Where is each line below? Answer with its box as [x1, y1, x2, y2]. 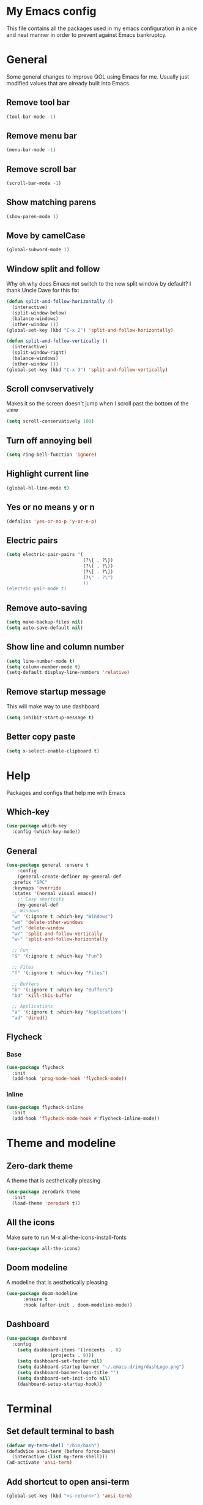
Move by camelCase [6, 230, 86, 241]
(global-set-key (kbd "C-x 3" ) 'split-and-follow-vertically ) [6, 367, 168, 373]
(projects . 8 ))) [50, 1353, 95, 1359]
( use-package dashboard [6, 1335, 67, 1342]
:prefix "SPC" [12, 879, 48, 885]
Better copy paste [6, 732, 76, 742]
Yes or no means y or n [6, 502, 95, 512]
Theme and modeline [6, 1136, 116, 1150]
